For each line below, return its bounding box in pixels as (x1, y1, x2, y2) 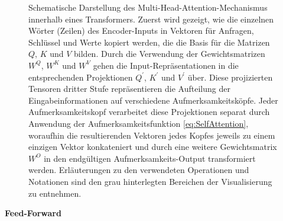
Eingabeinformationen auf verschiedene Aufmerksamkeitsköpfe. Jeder (28, 94, 278, 106)
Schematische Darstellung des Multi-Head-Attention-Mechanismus (28, 1, 268, 13)
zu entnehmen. (28, 187, 82, 199)
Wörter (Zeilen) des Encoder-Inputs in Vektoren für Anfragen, (28, 24, 254, 37)
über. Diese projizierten (187, 71, 273, 83)
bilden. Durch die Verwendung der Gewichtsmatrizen (74, 47, 265, 60)
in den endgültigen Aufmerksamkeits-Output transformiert (44, 152, 256, 164)
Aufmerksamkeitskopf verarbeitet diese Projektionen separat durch (28, 105, 270, 118)
